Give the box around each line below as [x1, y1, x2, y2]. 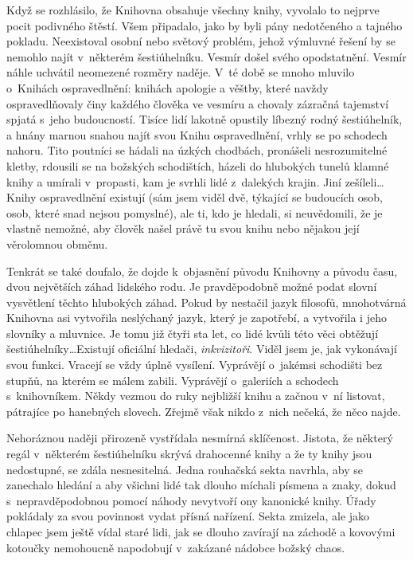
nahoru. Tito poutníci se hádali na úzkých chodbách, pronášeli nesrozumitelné [6, 142, 388, 159]
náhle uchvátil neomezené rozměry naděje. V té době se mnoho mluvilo [6, 64, 355, 80]
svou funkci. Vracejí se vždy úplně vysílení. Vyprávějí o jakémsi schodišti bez [6, 356, 383, 373]
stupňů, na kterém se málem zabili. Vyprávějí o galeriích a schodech [6, 371, 339, 388]
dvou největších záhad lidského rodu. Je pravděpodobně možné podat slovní [6, 278, 377, 295]
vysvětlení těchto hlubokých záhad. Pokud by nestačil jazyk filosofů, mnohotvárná [6, 293, 407, 310]
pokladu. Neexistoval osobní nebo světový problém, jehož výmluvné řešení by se [6, 33, 395, 49]
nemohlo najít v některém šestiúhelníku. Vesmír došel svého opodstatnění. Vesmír [6, 48, 407, 65]
